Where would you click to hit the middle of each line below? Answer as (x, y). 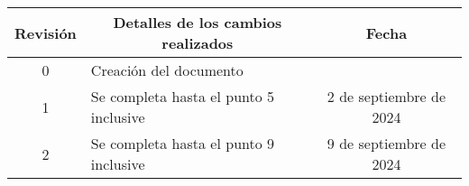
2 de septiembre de (386, 96)
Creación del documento (167, 70)
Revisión (46, 33)
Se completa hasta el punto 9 (183, 143)
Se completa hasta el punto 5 (183, 96)
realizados (198, 43)
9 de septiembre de (386, 143)
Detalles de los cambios (198, 22)
